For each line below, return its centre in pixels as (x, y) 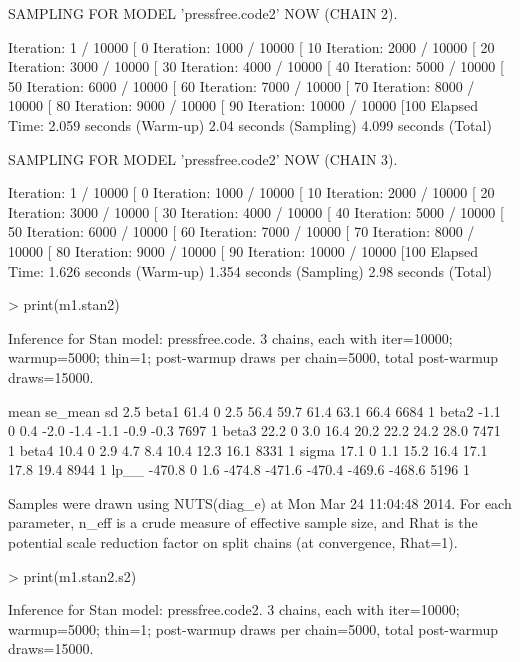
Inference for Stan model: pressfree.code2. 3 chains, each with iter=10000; (234, 609)
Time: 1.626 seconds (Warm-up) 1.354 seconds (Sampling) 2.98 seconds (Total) (250, 270)
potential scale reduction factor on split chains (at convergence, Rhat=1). (233, 542)
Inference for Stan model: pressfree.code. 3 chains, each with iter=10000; (230, 337)
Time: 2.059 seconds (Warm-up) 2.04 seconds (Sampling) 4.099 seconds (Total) (250, 124)
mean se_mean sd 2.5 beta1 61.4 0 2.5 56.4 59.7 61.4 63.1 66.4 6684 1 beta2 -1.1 (254, 410)
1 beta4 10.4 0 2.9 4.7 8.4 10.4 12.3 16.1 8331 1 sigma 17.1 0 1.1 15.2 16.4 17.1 (248, 449)
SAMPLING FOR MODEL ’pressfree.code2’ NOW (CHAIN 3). (203, 158)
